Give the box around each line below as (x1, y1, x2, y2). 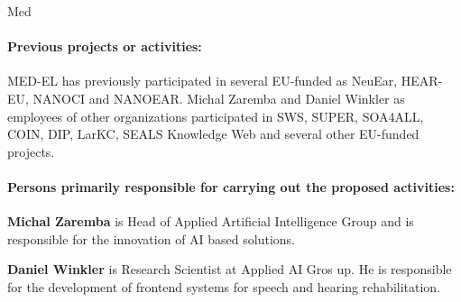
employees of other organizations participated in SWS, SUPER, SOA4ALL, (7, 106, 424, 125)
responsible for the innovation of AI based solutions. (7, 229, 295, 248)
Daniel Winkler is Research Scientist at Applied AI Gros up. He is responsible (7, 260, 452, 279)
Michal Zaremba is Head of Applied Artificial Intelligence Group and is (7, 212, 414, 231)
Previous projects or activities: (7, 37, 202, 56)
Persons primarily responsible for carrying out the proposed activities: (7, 177, 455, 196)
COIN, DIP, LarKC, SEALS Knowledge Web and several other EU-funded (7, 124, 420, 143)
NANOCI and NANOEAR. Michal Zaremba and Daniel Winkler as (32, 88, 405, 107)
